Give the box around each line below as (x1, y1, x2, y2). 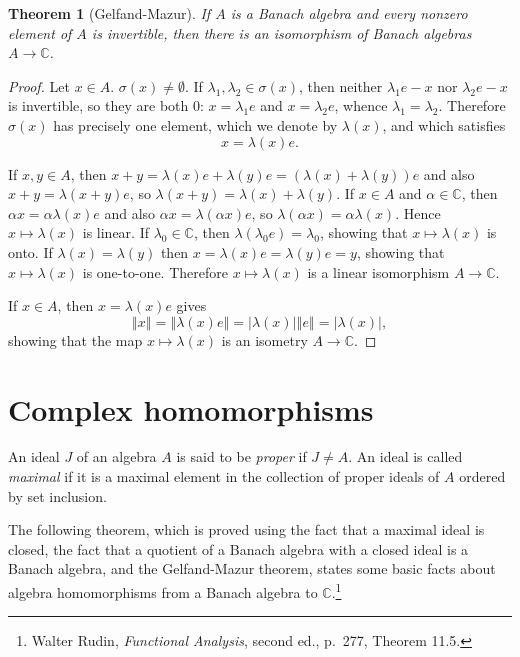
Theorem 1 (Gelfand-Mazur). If (8, 3, 211, 23)
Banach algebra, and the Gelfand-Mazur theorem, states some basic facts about (8, 558, 496, 579)
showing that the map (8, 329, 143, 350)
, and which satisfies (382, 114, 506, 135)
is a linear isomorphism (307, 261, 450, 282)
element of (8, 22, 72, 43)
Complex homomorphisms (8, 388, 374, 429)
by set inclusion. (8, 485, 107, 506)
